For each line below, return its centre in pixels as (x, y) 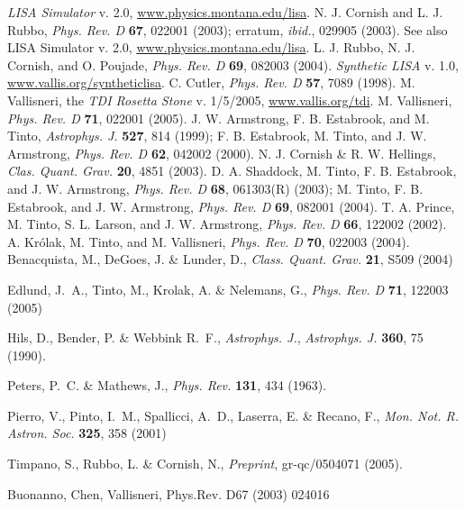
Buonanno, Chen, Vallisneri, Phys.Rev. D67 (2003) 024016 (169, 493)
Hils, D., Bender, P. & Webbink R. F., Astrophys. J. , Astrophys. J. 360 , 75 (215, 337)
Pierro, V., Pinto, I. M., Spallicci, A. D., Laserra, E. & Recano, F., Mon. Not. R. (233, 415)
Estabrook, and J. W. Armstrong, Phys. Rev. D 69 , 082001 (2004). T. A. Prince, (231, 206)
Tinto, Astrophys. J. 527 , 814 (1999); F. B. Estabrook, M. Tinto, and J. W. (217, 136)
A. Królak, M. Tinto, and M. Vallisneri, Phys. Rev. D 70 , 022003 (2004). (209, 241)
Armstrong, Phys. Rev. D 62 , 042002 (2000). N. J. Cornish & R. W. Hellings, (222, 153)
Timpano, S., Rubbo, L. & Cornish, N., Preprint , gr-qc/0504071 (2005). (205, 464)
